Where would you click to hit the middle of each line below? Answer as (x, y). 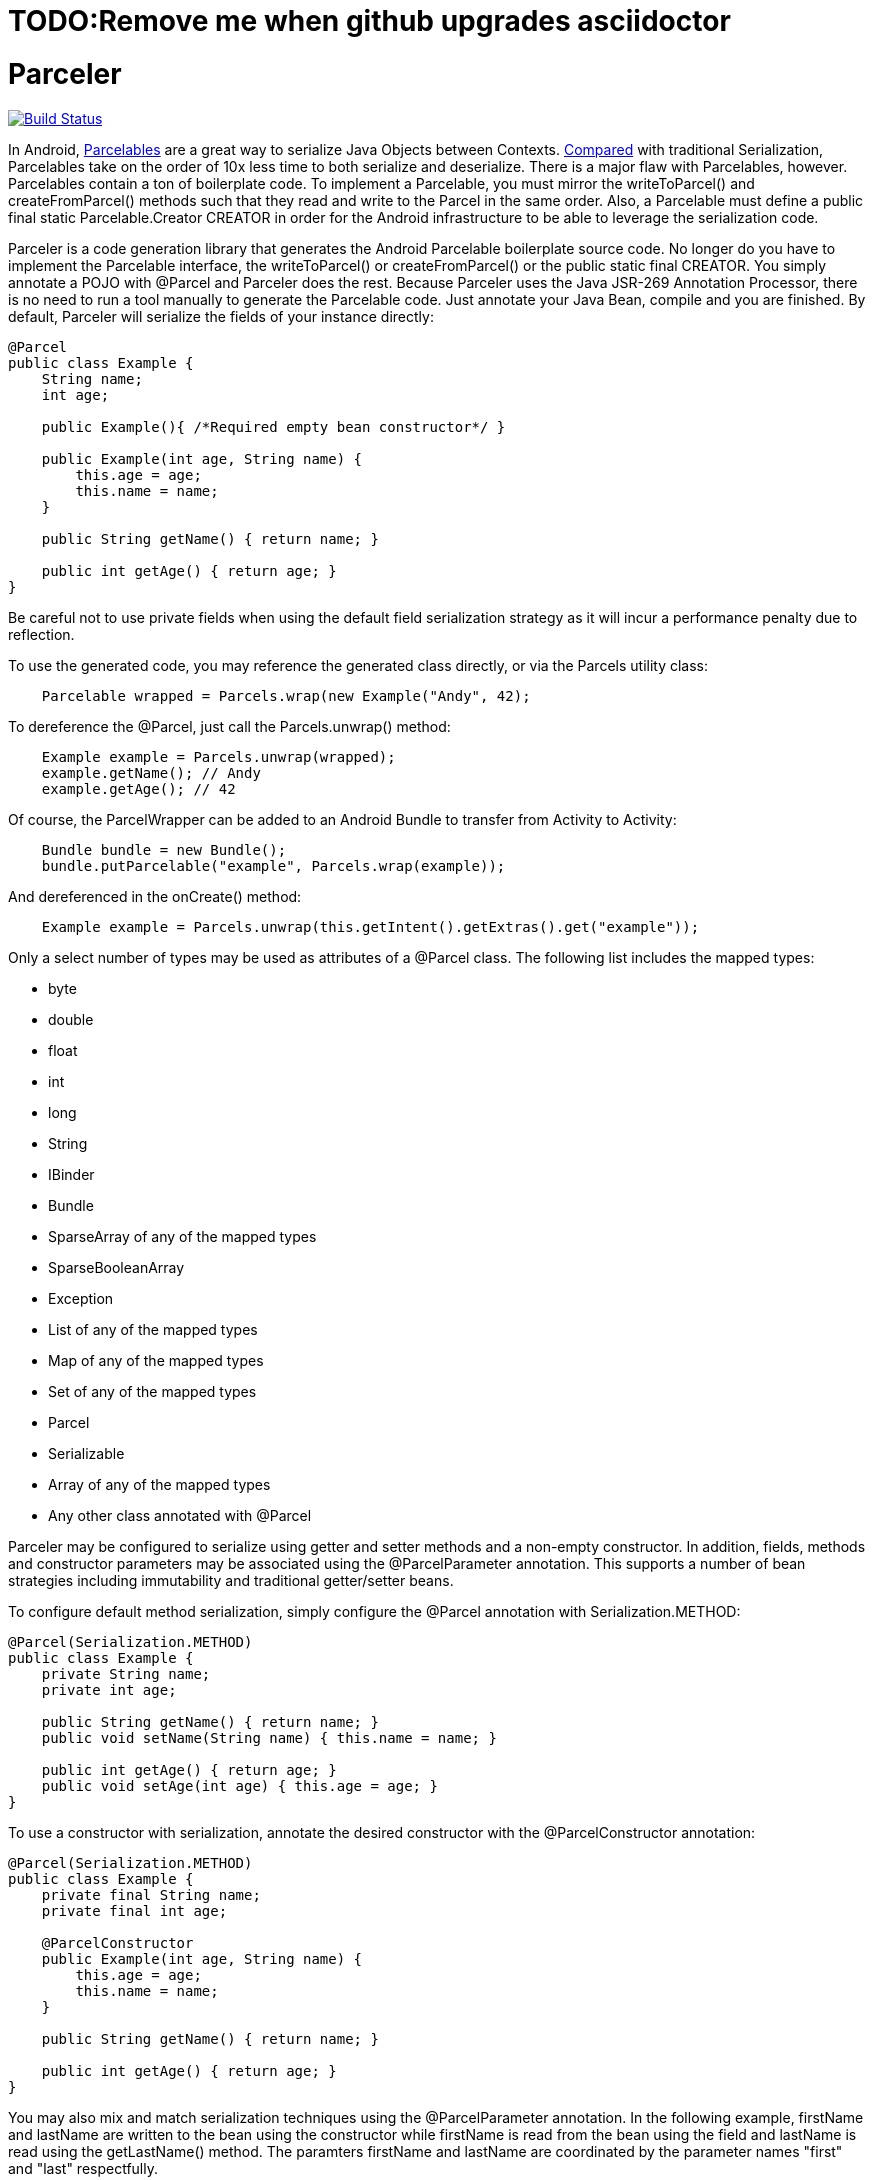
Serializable (86, 1453)
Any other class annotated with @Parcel (180, 1515)
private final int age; (134, 1910)
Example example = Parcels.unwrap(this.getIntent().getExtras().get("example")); (370, 926)
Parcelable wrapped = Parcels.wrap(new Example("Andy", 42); (286, 695)
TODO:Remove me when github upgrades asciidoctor (369, 21)
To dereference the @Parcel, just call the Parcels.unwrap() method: (229, 726)
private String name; (126, 1673)
